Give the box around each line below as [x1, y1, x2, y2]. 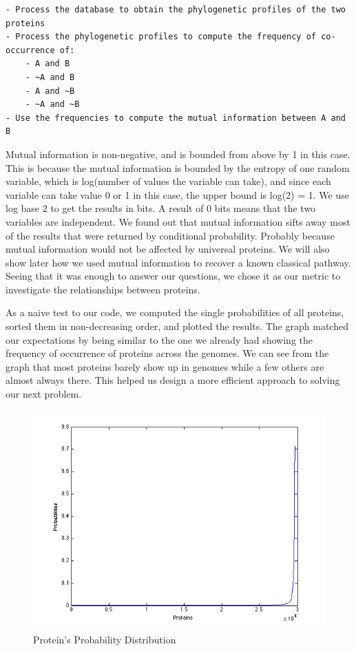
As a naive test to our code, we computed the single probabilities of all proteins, [6, 305, 344, 320]
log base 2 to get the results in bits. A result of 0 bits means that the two [6, 201, 316, 215]
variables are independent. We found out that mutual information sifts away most [6, 214, 350, 229]
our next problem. [6, 387, 82, 401]
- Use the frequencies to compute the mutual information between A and [6, 113, 346, 123]
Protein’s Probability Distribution [33, 632, 176, 647]
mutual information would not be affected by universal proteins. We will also [6, 242, 330, 256]
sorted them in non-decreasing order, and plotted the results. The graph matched [6, 319, 348, 333]
